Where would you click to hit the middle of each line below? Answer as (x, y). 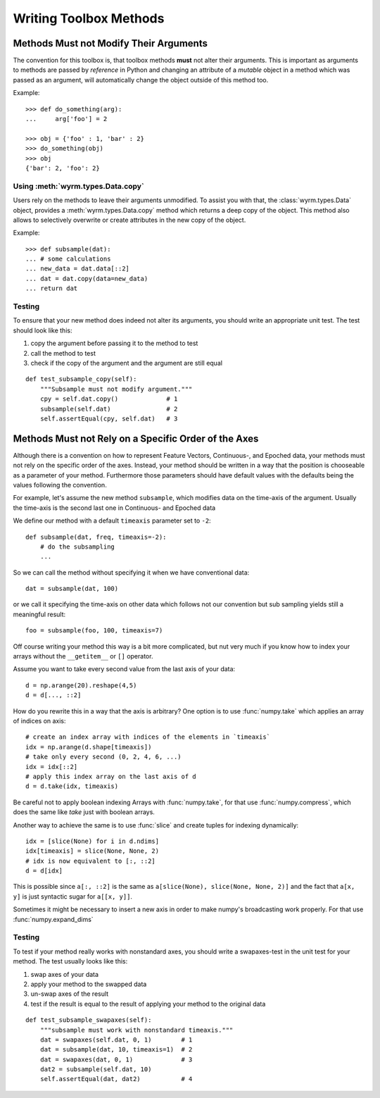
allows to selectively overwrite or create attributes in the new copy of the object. (129, 220)
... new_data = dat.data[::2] (78, 269)
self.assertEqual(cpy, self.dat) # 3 (109, 418)
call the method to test (63, 353)
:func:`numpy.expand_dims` (53, 919)
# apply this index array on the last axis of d (111, 776)
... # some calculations (68, 259)
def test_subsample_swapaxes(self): (89, 1020)
